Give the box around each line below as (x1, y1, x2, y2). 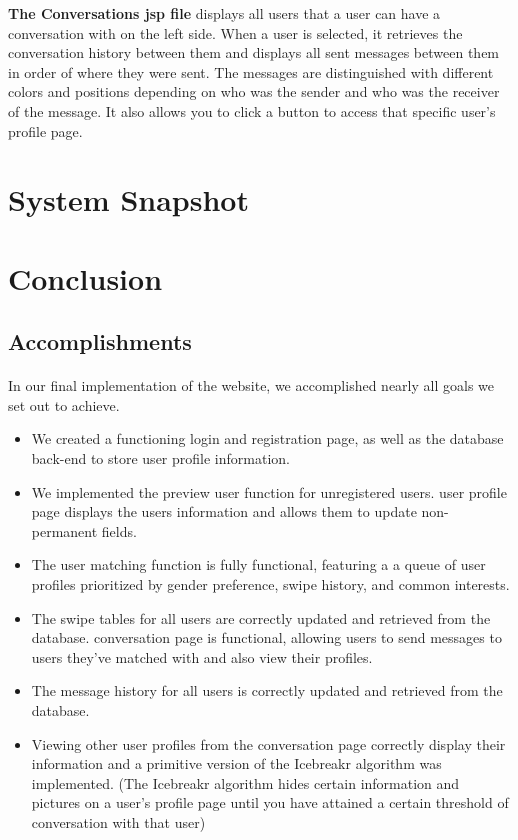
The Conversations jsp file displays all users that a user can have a (8, 3, 441, 23)
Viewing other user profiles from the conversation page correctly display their (31, 733, 506, 754)
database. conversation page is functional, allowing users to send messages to (31, 627, 502, 648)
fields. (101, 520, 137, 541)
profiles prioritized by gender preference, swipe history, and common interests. (31, 574, 510, 595)
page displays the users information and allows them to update (31, 501, 417, 522)
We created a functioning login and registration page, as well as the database (31, 428, 504, 449)
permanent (31, 520, 98, 541)
